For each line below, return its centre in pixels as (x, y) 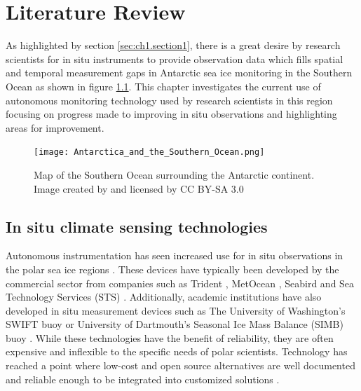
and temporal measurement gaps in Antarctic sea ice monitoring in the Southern (179, 73)
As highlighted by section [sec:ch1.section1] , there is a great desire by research (173, 45)
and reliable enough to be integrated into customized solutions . (143, 379)
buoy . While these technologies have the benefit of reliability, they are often (170, 337)
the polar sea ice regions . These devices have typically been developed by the (172, 269)
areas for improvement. (55, 127)
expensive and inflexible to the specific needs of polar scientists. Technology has (177, 351)
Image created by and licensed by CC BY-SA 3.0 (139, 188)
